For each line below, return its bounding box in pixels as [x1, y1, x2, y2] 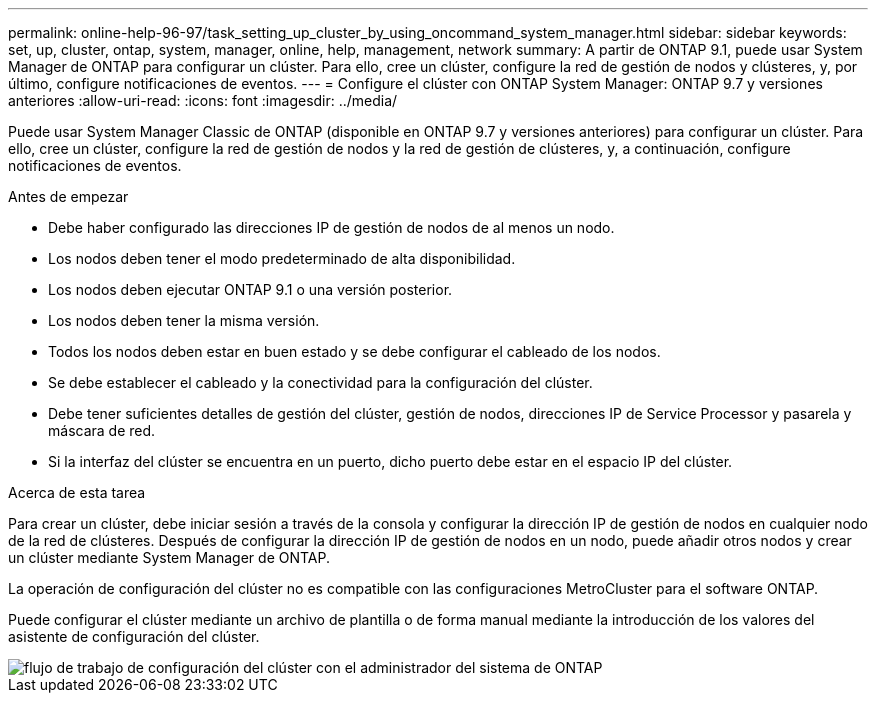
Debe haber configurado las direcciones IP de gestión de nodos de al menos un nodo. [48, 219, 615, 236]
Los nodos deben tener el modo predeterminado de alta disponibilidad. [48, 250, 516, 267]
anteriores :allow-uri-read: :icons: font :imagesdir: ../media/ [8, 92, 398, 109]
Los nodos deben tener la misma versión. [48, 312, 320, 329]
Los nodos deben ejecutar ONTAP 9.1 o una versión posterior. [48, 281, 453, 298]
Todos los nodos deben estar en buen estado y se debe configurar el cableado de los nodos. [48, 343, 661, 360]
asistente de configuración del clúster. [8, 628, 260, 645]
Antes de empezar [8, 188, 129, 205]
